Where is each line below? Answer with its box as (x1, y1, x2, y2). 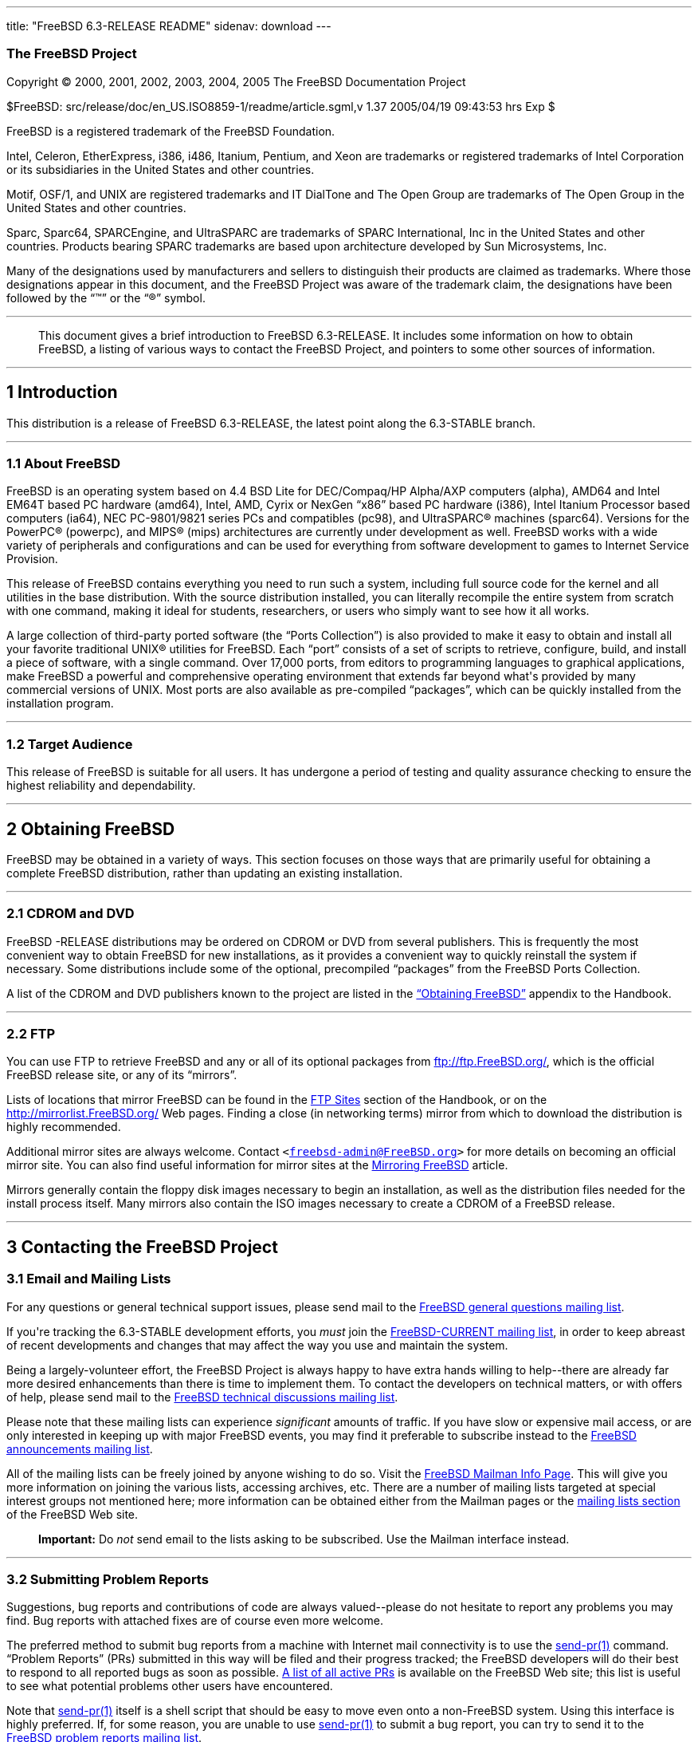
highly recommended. (6, 1120, 121, 1134)
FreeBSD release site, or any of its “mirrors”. (6, 1068, 237, 1082)
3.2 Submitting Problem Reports (6, 1571, 209, 1588)
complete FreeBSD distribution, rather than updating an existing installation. (6, 865, 403, 880)
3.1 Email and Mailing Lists (6, 1271, 171, 1287)
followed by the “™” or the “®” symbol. (6, 290, 206, 305)
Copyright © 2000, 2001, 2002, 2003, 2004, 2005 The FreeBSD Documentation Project (6, 74, 466, 89)
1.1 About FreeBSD (6, 455, 120, 471)
